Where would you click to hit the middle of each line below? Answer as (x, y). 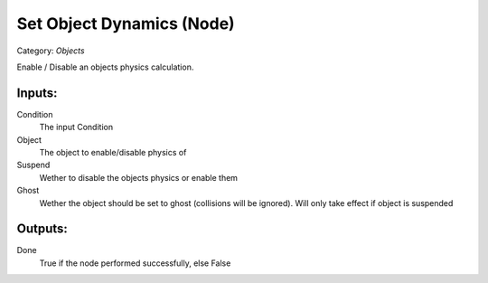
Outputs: (42, 229)
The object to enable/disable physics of (113, 153)
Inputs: (37, 93)
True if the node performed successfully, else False (135, 263)
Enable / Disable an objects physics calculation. (105, 67)
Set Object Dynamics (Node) (126, 24)
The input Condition (76, 127)
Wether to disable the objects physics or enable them (139, 177)
